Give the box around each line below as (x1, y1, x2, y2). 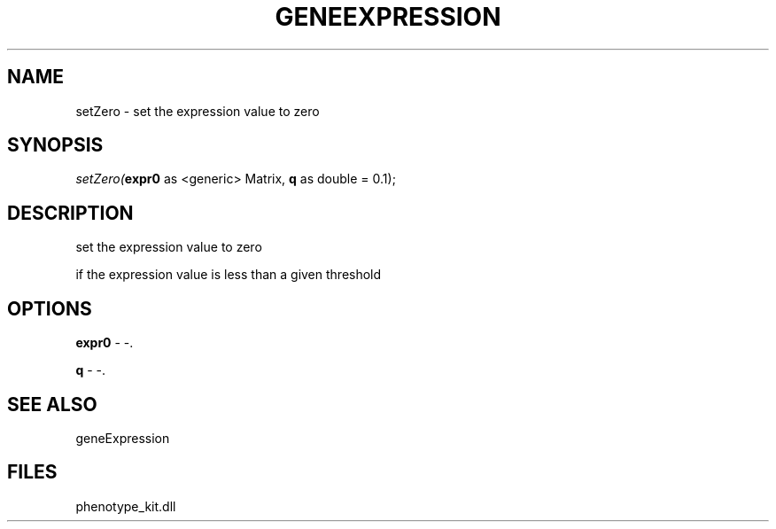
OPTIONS (7, 297, 92, 320)
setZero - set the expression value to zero (75, 103, 320, 119)
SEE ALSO (7, 393, 97, 416)
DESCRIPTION (7, 201, 134, 224)
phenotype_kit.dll (75, 498, 176, 514)
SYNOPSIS (7, 134, 104, 157)
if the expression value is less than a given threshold (75, 267, 382, 283)
